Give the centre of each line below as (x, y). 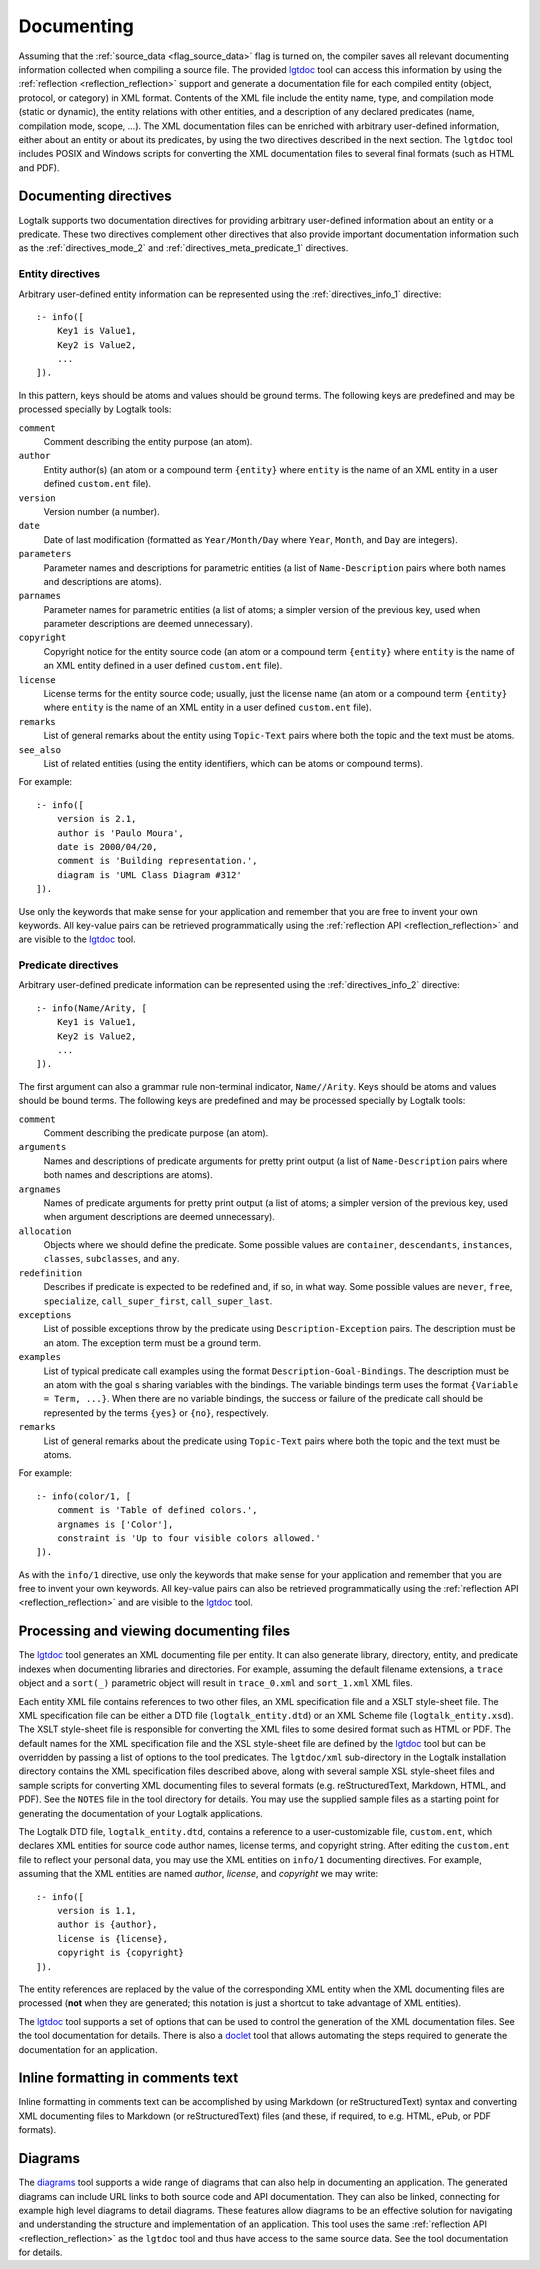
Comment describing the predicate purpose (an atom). (156, 1132)
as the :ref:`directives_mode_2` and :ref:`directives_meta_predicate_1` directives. (183, 248)
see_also (40, 749)
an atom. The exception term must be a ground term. (152, 1342)
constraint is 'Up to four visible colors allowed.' (189, 1538)
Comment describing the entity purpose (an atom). (148, 442)
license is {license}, (112, 1938)
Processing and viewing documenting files (154, 1631)
